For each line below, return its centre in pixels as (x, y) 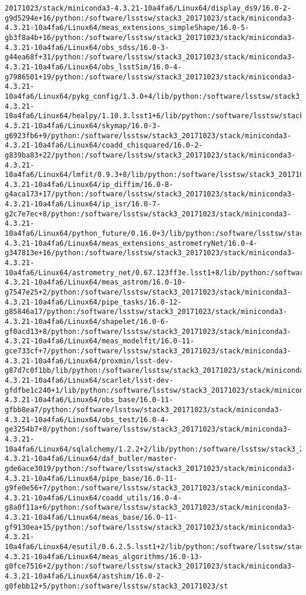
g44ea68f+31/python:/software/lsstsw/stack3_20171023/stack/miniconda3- (150, 57)
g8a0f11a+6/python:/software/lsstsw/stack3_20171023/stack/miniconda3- (148, 508)
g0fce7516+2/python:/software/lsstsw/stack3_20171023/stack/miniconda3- (150, 566)
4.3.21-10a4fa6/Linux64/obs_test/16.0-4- (87, 419)
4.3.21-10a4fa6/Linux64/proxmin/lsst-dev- (89, 361)
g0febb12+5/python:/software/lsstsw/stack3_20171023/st (117, 586)
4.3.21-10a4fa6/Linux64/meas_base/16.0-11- (91, 518)
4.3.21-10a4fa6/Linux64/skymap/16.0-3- (83, 126)
